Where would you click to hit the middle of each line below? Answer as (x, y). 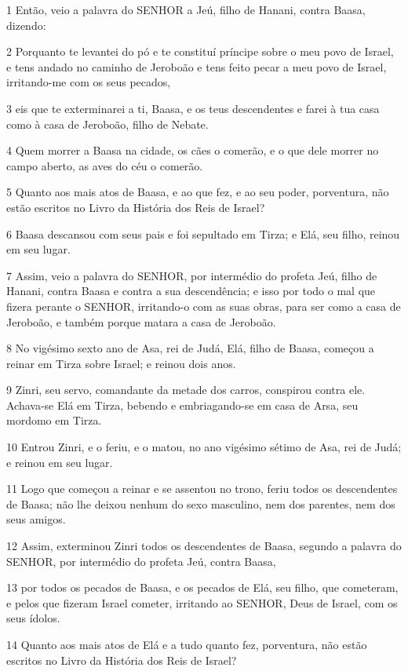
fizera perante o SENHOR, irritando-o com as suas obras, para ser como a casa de (204, 306)
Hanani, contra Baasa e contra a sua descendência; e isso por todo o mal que (191, 291)
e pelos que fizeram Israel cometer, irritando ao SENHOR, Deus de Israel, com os (202, 602)
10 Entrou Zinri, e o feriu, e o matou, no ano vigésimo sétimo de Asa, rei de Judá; (204, 447)
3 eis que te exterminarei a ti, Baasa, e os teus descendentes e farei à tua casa (193, 108)
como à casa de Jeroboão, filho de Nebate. (107, 124)
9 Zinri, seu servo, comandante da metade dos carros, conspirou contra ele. (186, 390)
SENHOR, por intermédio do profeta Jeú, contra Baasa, (141, 561)
